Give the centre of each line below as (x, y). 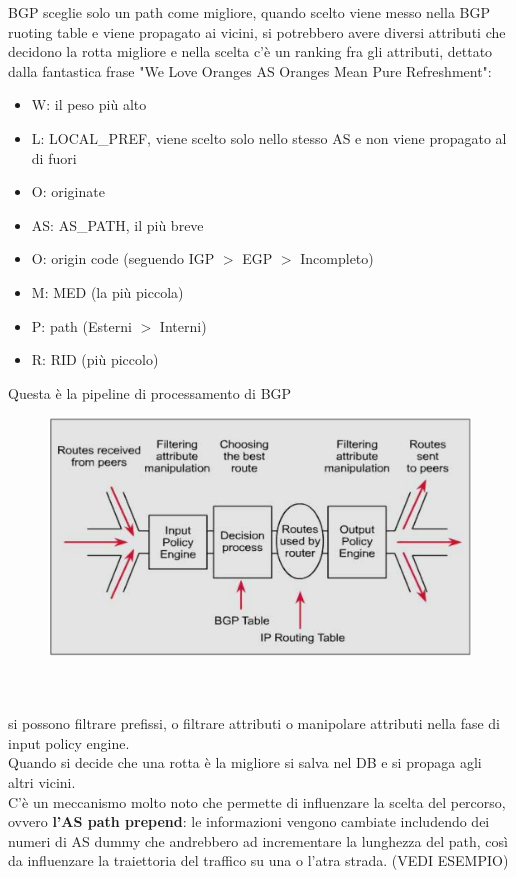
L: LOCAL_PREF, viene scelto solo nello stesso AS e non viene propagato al (269, 137)
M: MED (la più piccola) (107, 291)
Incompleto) (337, 258)
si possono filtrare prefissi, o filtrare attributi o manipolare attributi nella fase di (254, 723)
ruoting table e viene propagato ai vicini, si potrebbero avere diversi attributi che (257, 31)
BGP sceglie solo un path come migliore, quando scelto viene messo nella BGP (249, 12)
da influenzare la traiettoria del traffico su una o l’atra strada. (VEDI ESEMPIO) (258, 860)
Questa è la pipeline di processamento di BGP (150, 392)
